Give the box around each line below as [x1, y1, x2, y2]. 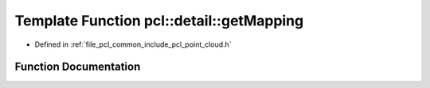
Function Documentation [14, 60, 141, 74]
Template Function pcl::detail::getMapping [14, 12, 304, 29]
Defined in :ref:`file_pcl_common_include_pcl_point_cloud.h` [34, 40, 232, 49]
